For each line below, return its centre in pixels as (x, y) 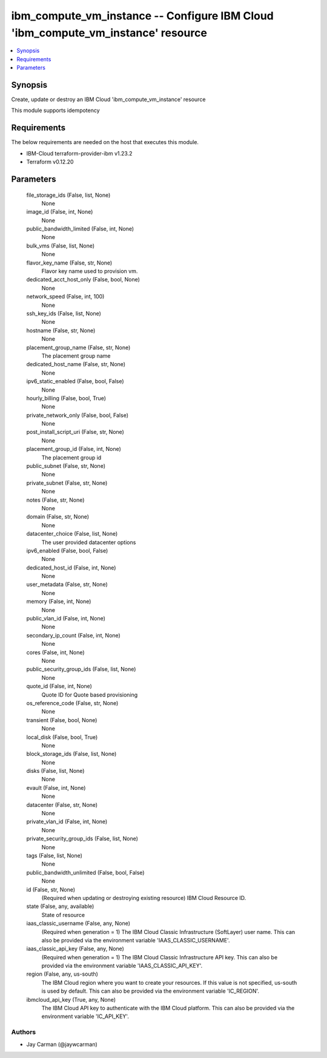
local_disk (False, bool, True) (62, 737)
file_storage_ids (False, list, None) (68, 195)
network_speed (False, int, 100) (65, 297)
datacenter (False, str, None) (62, 804)
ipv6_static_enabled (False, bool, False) (75, 381)
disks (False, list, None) (55, 771)
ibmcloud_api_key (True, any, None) (71, 999)
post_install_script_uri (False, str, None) (75, 432)
